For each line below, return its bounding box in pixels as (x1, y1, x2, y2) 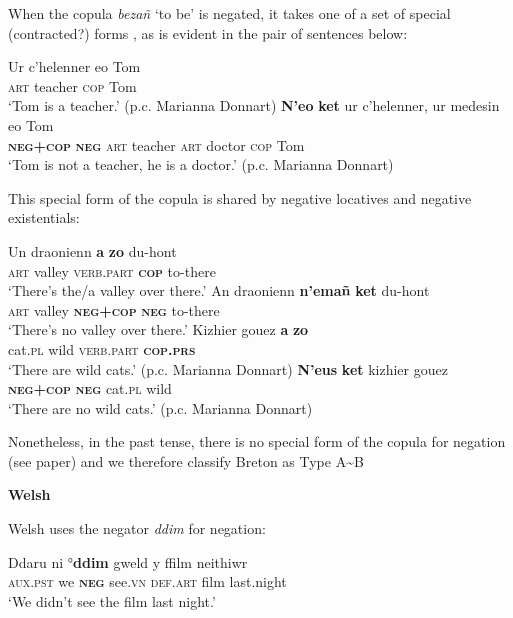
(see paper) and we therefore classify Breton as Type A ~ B (8, 450, 364, 471)
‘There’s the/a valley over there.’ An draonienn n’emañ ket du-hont (8, 280, 430, 301)
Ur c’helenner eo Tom (8, 56, 141, 77)
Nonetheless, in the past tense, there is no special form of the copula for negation (8, 431, 506, 452)
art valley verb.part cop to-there (8, 260, 216, 281)
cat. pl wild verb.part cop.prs (8, 338, 196, 359)
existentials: (8, 207, 80, 228)
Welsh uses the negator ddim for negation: (8, 518, 266, 539)
